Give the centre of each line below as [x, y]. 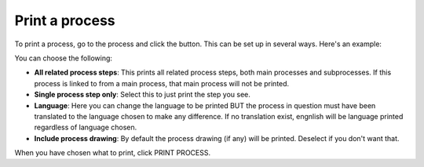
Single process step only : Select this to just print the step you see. [142, 95]
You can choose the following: [64, 58]
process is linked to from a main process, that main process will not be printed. [162, 83]
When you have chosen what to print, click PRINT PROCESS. [113, 153]
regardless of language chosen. [86, 127]
